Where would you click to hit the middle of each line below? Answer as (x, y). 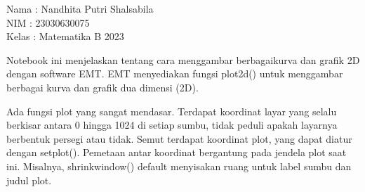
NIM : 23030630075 (48, 22)
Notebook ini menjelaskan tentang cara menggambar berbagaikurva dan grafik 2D (183, 59)
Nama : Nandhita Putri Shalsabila (80, 8)
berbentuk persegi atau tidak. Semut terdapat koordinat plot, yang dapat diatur (179, 138)
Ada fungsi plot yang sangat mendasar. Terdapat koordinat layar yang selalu (172, 111)
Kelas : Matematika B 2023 (65, 36)
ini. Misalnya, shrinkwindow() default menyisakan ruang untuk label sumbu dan (179, 166)
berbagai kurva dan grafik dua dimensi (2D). (102, 87)
